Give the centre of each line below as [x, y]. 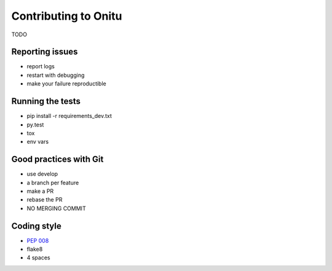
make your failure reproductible [67, 84]
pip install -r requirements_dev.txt [69, 116]
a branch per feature [53, 183]
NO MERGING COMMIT [56, 208]
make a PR [40, 191]
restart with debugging [56, 75]
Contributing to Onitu [67, 16]
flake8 [35, 249]
